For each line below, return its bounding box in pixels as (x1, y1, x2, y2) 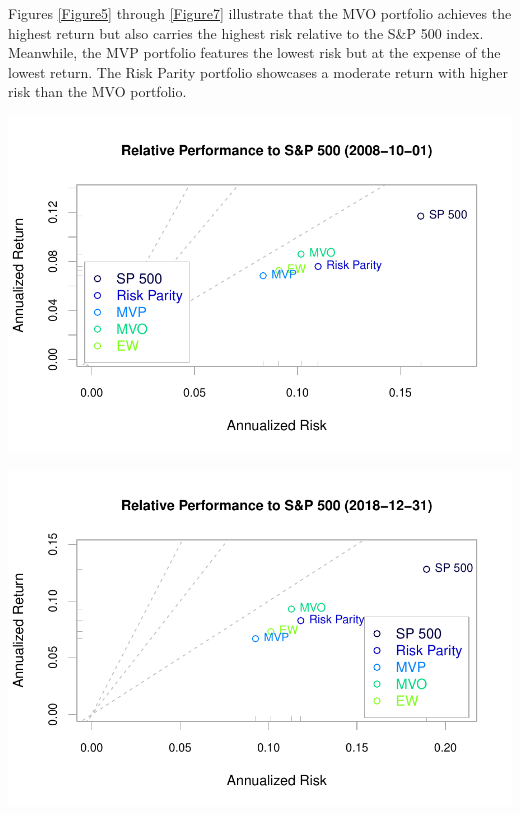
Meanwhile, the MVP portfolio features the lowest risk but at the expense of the (8, 42, 501, 63)
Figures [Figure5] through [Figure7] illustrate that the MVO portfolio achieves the (8, 3, 512, 23)
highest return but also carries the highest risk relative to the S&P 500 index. (8, 22, 484, 43)
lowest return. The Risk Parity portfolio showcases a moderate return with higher (8, 61, 509, 82)
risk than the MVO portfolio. (8, 81, 187, 102)
